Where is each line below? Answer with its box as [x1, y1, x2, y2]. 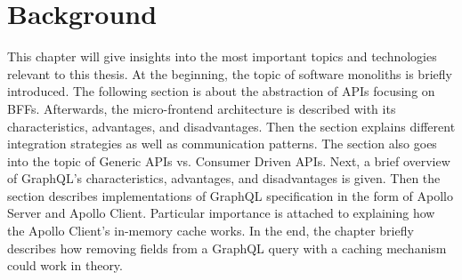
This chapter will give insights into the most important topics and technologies [7, 47, 437, 66]
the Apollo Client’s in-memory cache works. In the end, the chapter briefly [7, 221, 414, 240]
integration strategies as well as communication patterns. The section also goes [7, 134, 437, 153]
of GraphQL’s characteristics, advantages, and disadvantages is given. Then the [7, 169, 441, 188]
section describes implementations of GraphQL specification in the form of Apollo [7, 186, 453, 204]
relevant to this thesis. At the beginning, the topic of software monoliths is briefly [7, 64, 452, 83]
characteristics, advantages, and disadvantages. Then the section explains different [7, 116, 456, 135]
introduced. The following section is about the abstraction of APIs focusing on [7, 82, 435, 100]
